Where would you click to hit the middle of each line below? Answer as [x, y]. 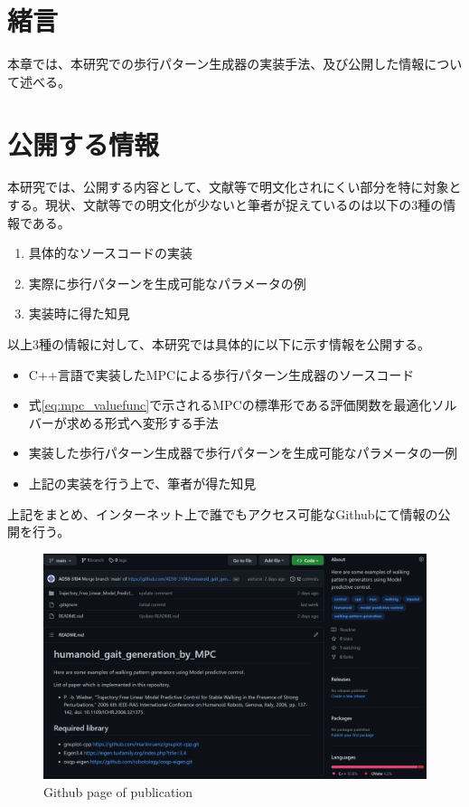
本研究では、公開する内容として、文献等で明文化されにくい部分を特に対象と [234, 187]
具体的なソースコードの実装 [111, 253]
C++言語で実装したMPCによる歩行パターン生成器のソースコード [221, 374]
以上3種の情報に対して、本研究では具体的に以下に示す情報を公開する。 [219, 344]
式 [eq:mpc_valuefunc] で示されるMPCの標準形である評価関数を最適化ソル [243, 405]
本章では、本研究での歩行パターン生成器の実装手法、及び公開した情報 [216, 64]
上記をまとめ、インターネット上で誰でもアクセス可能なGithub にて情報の [223, 513]
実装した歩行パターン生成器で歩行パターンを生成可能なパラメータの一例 [243, 453]
